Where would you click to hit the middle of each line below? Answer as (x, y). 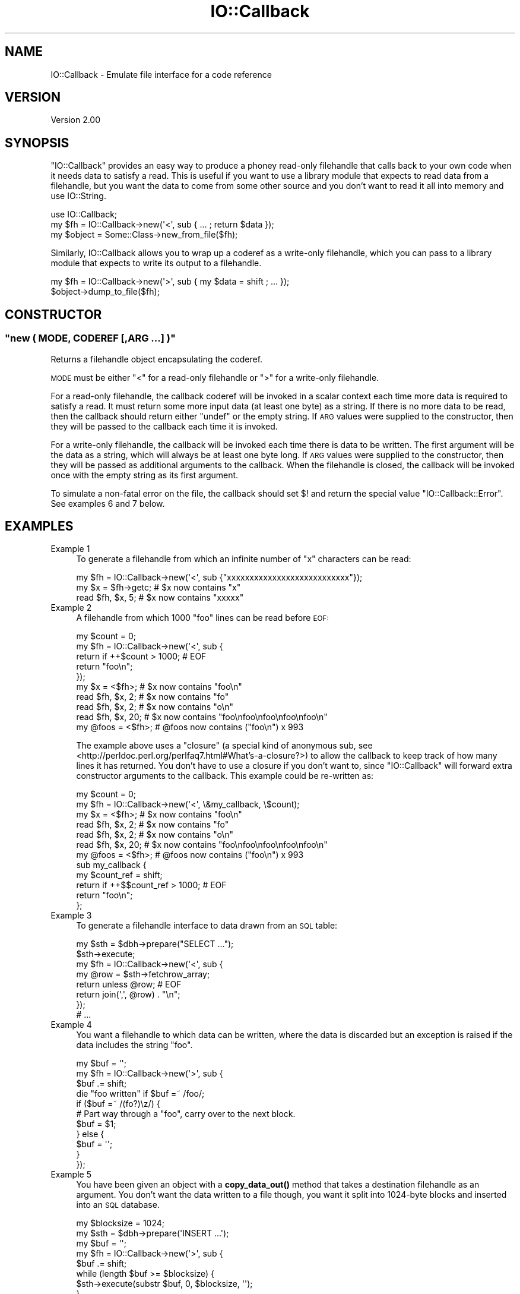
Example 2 (71, 608)
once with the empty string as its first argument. (145, 475)
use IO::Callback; (84, 214)
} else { (90, 1134)
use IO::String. (78, 196)
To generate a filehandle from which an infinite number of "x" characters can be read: (244, 559)
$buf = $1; (96, 1124)
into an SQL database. (118, 1205)
